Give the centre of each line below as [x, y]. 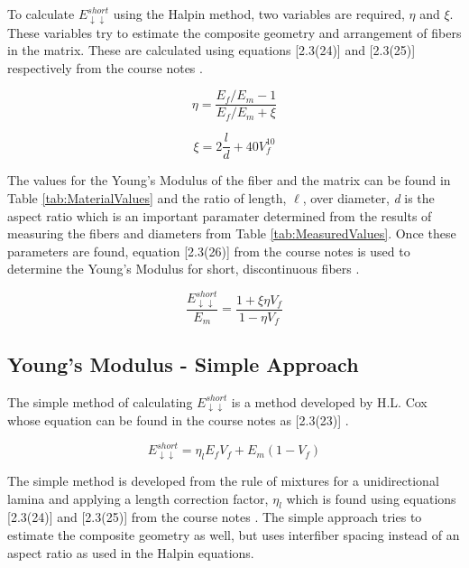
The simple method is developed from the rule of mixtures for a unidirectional [223, 481]
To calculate [41, 14]
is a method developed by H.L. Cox [329, 401]
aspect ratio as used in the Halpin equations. [131, 552]
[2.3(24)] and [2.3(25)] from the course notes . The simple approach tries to [215, 517]
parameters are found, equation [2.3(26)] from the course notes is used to [209, 251]
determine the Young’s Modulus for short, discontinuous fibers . [184, 269]
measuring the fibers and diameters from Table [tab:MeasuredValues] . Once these [232, 233]
